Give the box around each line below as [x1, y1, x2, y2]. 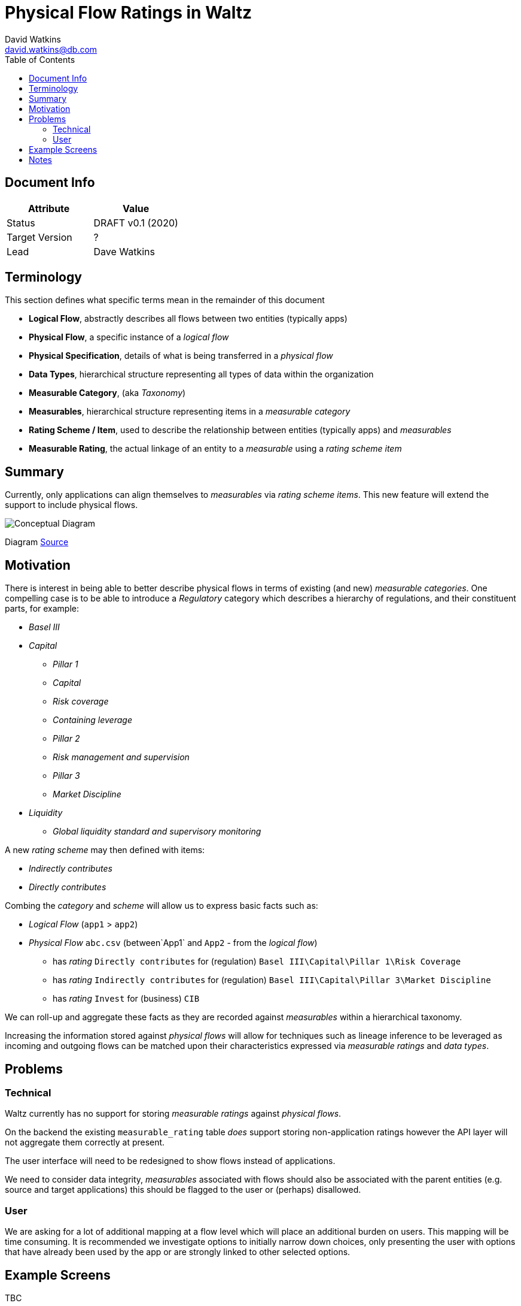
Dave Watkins [93, 245, 155, 258]
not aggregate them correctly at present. [5, 1137, 165, 1148]
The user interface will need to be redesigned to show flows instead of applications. [5, 1156, 336, 1166]
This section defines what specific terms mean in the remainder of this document [5, 295, 325, 306]
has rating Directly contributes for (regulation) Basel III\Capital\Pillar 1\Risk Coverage [53, 956, 461, 967]
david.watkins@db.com [5, 44, 98, 55]
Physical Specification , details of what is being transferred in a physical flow [29, 350, 333, 361]
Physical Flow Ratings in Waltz [5, 2, 252, 23]
